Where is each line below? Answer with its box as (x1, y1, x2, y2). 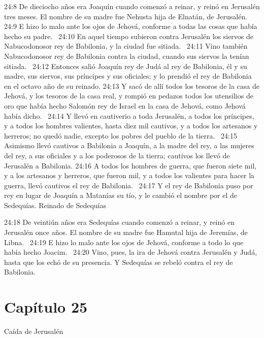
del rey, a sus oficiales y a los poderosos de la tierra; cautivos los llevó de (4, 150, 230, 160)
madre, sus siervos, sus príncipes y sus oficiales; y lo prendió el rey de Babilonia (4, 71, 252, 81)
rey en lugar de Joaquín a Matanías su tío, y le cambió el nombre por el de (4, 190, 237, 200)
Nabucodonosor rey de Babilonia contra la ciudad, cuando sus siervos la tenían (4, 50, 249, 61)
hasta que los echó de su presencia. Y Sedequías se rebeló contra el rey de (4, 256, 233, 267)
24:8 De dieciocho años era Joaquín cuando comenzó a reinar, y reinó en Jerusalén (4, 1, 260, 11)
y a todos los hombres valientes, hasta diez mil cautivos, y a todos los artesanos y (4, 120, 258, 131)
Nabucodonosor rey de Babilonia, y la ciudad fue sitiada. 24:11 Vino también (4, 41, 248, 51)
